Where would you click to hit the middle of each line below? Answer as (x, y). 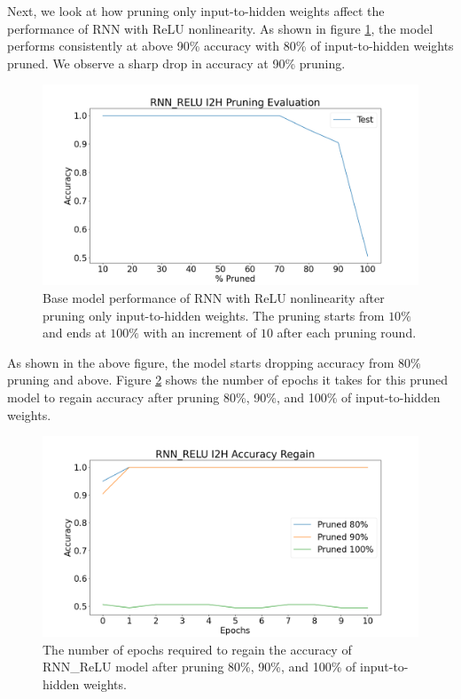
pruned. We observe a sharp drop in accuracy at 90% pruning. (176, 63)
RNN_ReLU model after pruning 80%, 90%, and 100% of (199, 667)
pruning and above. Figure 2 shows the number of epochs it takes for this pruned (228, 380)
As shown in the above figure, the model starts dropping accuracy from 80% (214, 362)
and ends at (74, 333)
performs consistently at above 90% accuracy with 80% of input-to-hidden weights (230, 46)
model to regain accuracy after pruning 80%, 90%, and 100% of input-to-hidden (224, 397)
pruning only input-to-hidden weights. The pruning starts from (214, 315)
